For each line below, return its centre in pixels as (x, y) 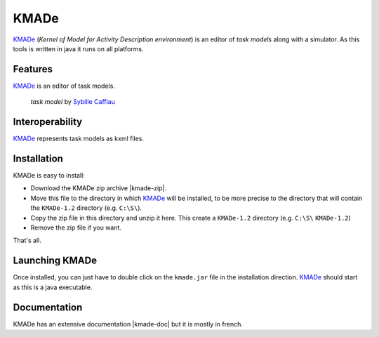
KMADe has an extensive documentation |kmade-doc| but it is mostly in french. (128, 324)
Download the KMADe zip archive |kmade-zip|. (99, 188)
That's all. (27, 240)
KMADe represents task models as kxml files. (78, 139)
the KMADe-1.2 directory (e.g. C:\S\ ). (86, 208)
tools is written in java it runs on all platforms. (78, 48)
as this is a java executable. (53, 287)
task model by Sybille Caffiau (73, 102)
